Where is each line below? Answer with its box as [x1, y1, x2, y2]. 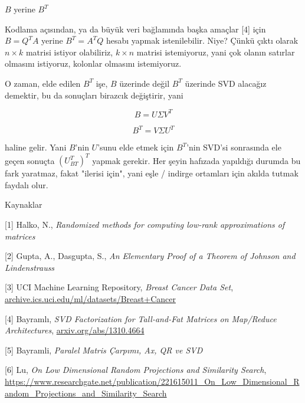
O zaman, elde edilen [5, 77, 81, 89]
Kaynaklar [5, 198, 42, 211]
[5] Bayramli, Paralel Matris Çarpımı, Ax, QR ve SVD [5, 343, 203, 356]
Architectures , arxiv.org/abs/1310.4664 [5, 324, 145, 336]
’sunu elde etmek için [97, 141, 174, 153]
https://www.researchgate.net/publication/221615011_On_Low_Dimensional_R [5, 375, 300, 387]
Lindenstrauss [5, 261, 55, 273]
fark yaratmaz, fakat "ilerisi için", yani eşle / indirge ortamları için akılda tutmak [5, 167, 299, 179]
